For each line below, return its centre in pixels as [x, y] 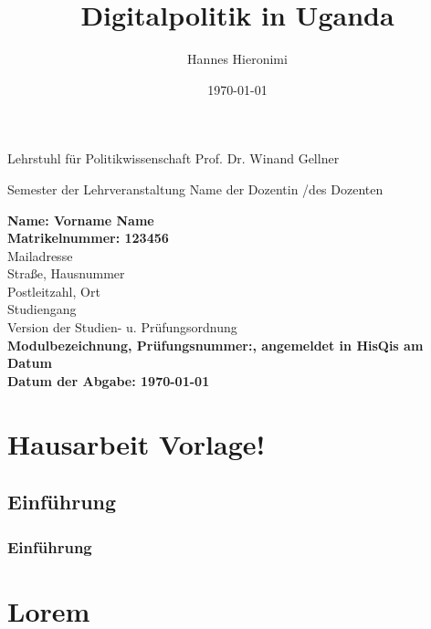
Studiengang [42, 309]
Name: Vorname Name [81, 220]
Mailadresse [40, 255]
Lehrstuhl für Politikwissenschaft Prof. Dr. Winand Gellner [173, 158]
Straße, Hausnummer [66, 273]
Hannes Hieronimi [237, 59]
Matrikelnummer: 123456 [88, 238]
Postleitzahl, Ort [54, 291]
